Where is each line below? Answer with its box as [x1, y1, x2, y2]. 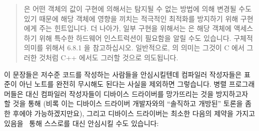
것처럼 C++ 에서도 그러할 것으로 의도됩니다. [39, 52, 178, 62]
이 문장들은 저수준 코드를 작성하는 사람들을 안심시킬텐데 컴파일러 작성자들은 [4, 69, 242, 79]
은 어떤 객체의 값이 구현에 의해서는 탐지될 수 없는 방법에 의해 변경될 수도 [23, 3, 252, 13]
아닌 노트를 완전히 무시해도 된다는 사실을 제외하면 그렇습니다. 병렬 [19, 79, 227, 89]
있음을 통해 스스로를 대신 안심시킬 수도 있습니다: [4, 118, 159, 128]
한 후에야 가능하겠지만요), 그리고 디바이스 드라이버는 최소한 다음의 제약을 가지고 [4, 108, 255, 118]
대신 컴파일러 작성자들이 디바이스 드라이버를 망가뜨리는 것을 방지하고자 [25, 88, 248, 99]
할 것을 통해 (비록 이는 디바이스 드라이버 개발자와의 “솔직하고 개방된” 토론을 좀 [4, 98, 251, 109]
